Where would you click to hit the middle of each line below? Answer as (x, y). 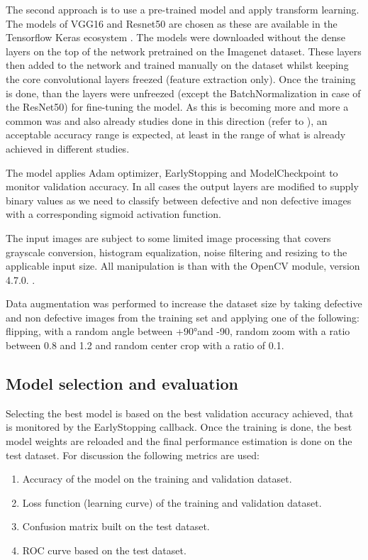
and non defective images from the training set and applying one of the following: (183, 317)
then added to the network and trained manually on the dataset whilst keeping (177, 65)
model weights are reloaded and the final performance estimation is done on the (179, 441)
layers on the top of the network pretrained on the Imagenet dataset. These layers (184, 51)
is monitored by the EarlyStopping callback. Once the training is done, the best (179, 427)
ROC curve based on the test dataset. (104, 550)
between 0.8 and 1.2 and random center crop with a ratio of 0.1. (145, 345)
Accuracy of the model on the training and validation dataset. (157, 479)
